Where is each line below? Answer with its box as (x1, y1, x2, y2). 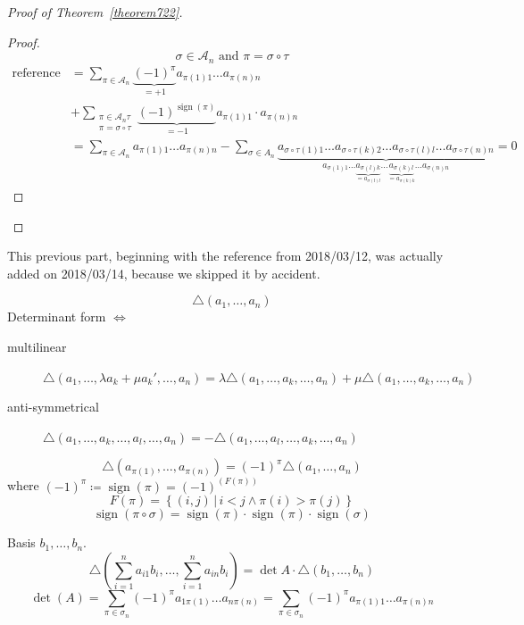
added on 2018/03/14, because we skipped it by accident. (7, 263, 320, 282)
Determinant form (7, 307, 106, 326)
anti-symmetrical (7, 397, 99, 416)
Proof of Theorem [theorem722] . (7, 3, 183, 21)
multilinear (7, 337, 67, 355)
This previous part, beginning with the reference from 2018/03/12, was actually (7, 246, 444, 265)
